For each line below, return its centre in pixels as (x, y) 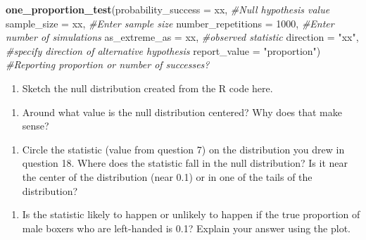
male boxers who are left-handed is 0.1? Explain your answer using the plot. (186, 228)
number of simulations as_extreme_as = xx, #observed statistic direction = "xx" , (182, 37)
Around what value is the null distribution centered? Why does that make (182, 112)
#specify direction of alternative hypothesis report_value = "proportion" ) (163, 50)
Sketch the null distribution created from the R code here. (147, 88)
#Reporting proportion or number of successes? (108, 64)
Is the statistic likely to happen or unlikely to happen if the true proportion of (191, 214)
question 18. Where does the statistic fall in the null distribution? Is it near (185, 163)
